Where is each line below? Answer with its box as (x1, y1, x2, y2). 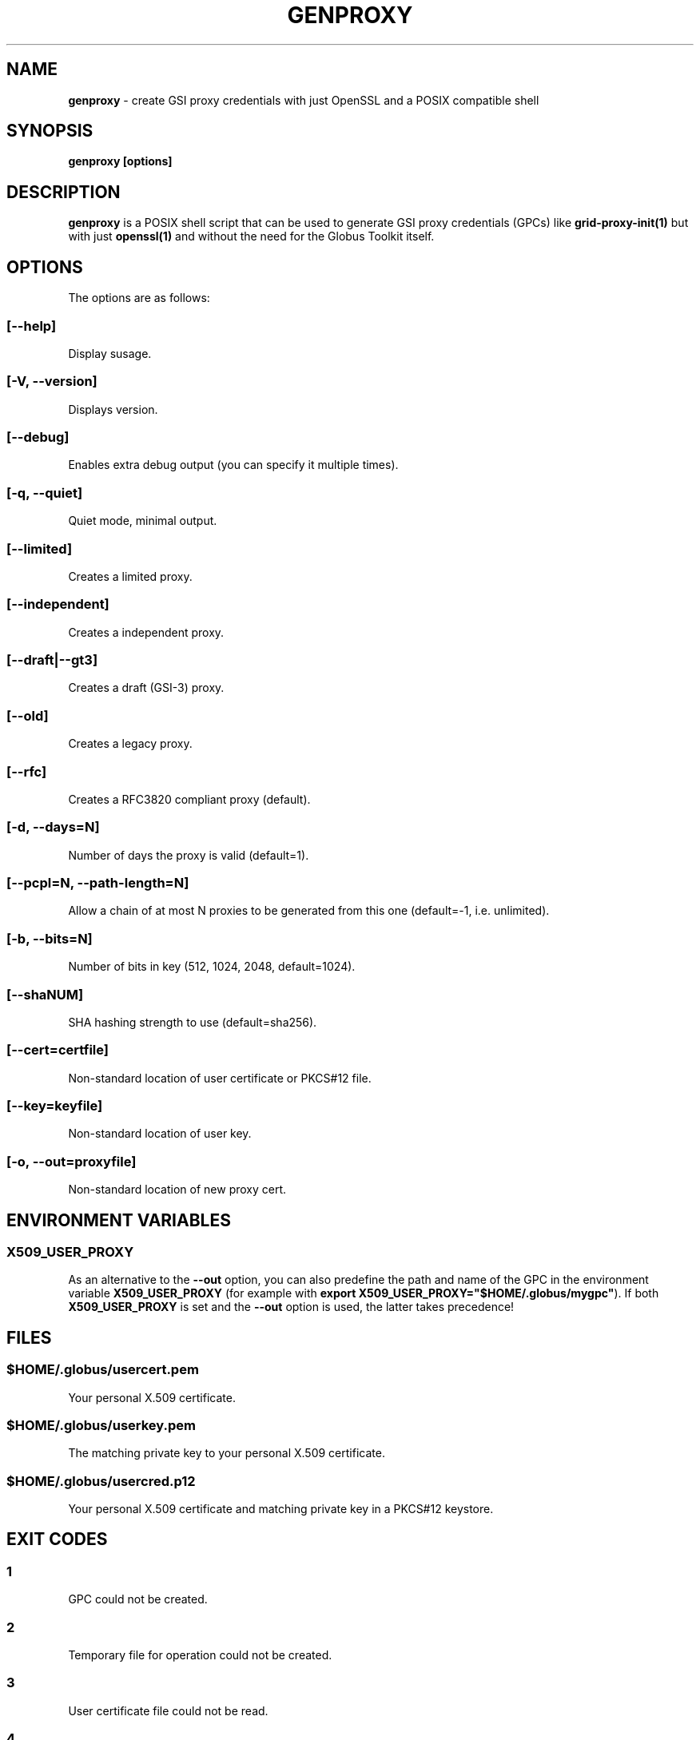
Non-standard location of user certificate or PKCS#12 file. (68, 1071, 372, 1085)
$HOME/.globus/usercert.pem (6, 1361, 199, 1378)
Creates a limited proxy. (68, 569, 193, 583)
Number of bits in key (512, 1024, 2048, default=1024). (68, 959, 356, 974)
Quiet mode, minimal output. (68, 514, 217, 528)
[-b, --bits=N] (6, 930, 93, 947)
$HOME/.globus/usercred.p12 (6, 1472, 196, 1489)
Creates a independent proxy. (68, 625, 225, 639)
